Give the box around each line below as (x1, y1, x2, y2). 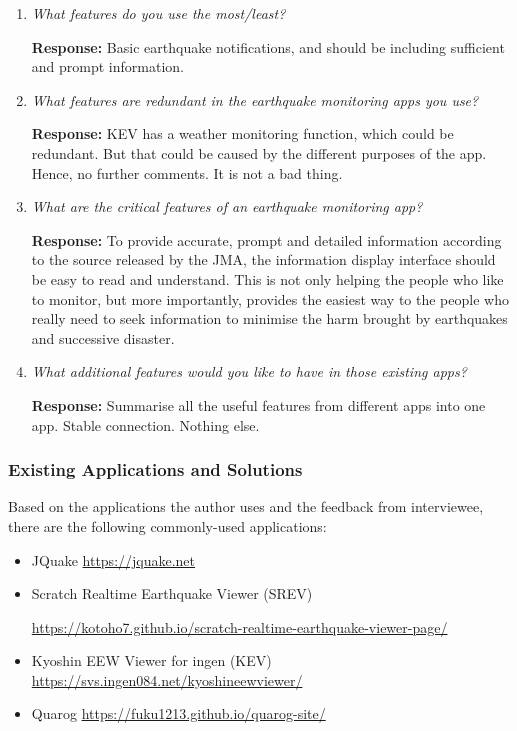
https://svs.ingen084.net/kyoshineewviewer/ (31, 669, 303, 690)
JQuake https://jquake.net (31, 549, 196, 570)
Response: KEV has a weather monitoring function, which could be (31, 123, 454, 144)
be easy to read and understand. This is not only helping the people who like (31, 268, 504, 289)
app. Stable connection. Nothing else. (31, 414, 260, 435)
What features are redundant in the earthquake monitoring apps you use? (31, 89, 479, 110)
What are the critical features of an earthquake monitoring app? (31, 196, 423, 217)
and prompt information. (31, 56, 184, 77)
